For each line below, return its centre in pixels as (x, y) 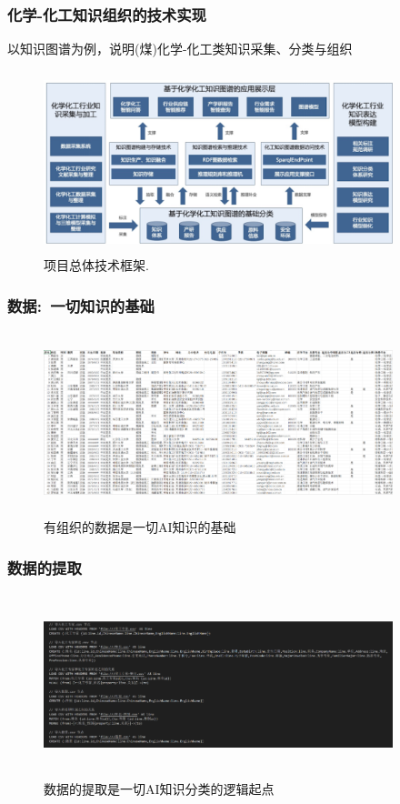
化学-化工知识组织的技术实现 (107, 14)
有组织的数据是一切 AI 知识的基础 (140, 527)
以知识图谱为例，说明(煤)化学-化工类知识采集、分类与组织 (180, 49)
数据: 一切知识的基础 (81, 305)
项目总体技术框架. (96, 265)
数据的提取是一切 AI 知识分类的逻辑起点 (159, 789)
